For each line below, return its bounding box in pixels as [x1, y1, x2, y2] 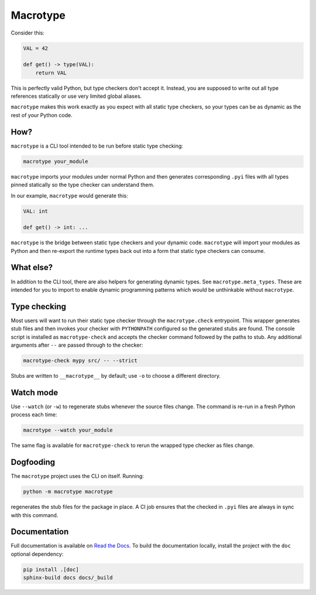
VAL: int [23, 208, 49, 214]
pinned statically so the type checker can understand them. [11, 182, 154, 189]
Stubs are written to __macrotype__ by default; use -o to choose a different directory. [11, 372, 221, 379]
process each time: [11, 411, 57, 418]
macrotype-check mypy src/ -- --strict [23, 357, 138, 364]
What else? [11, 262, 53, 272]
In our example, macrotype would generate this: [11, 192, 128, 199]
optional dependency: [11, 550, 64, 558]
